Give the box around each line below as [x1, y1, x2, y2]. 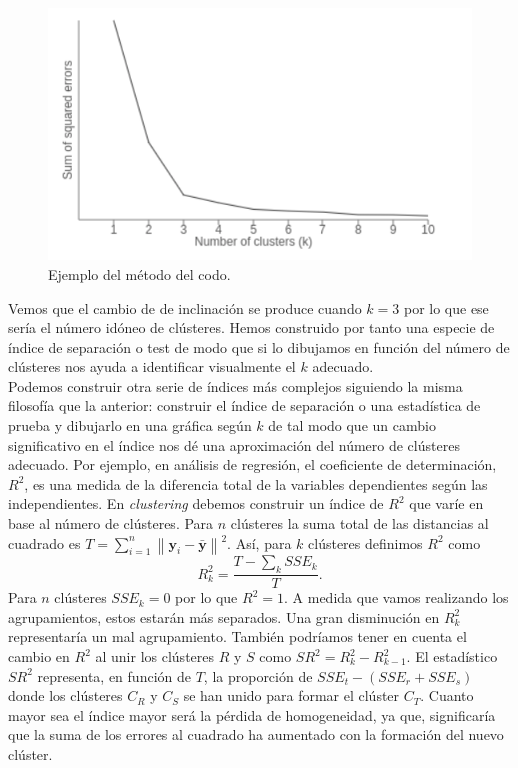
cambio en [8, 646, 70, 667]
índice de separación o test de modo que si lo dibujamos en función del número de [8, 336, 510, 357]
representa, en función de [37, 665, 191, 686]
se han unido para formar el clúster [183, 685, 400, 706]
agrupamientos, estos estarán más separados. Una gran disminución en [8, 606, 440, 627]
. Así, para [227, 532, 292, 553]
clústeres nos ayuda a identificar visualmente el [8, 356, 296, 377]
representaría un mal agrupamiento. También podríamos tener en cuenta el [8, 626, 467, 647]
